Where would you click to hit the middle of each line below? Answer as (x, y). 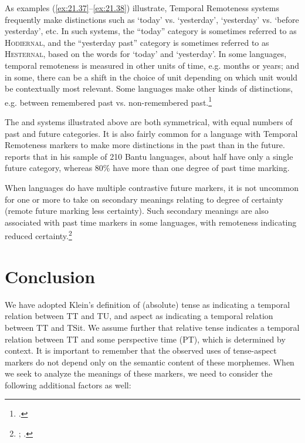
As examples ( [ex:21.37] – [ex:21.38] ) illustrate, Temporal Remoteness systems (142, 8)
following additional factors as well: (68, 385)
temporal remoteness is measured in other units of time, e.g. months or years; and (152, 65)
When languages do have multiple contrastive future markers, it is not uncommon (152, 187)
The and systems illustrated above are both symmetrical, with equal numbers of (149, 122)
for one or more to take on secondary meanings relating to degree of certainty (144, 199)
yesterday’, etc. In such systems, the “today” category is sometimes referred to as (151, 31)
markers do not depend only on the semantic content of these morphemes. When (150, 362)
